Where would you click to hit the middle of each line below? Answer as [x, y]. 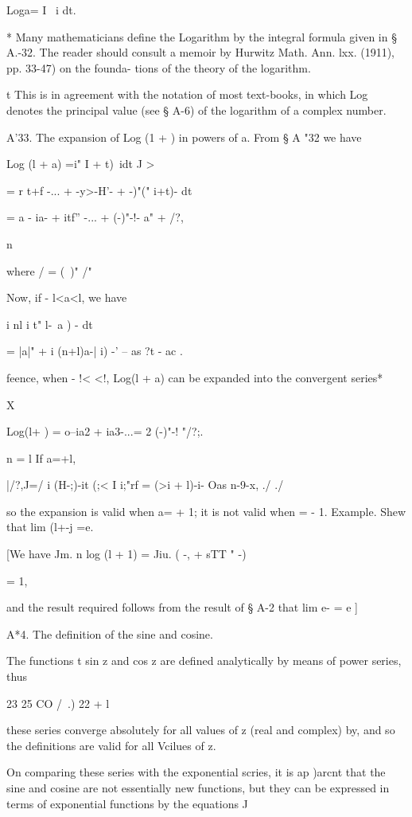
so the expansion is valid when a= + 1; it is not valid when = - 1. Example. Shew [206, 511]
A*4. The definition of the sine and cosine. [110, 633]
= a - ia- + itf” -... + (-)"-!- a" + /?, [95, 217]
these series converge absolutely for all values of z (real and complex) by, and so [201, 730]
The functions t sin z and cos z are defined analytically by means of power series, [204, 661]
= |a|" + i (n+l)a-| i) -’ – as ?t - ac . [95, 351]
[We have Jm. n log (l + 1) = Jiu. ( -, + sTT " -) [126, 554]
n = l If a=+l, [41, 457]
